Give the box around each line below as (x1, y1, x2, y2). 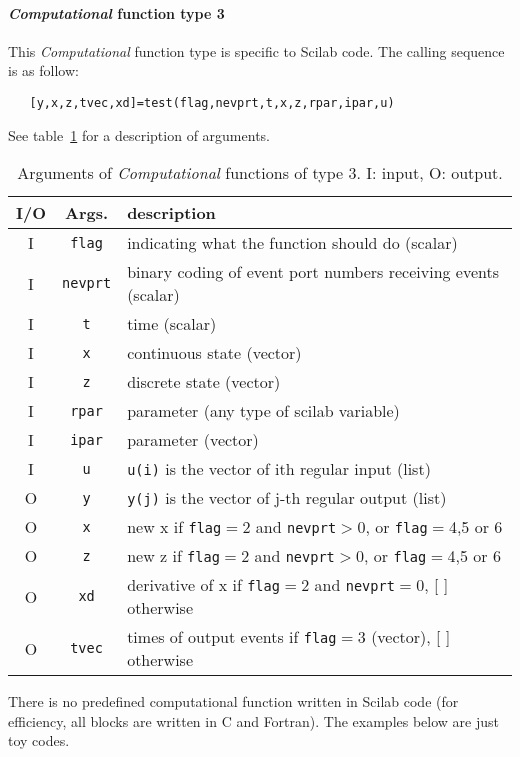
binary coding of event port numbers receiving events (127, 260, 500, 284)
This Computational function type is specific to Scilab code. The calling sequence (8, 40, 505, 61)
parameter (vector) (127, 428, 259, 452)
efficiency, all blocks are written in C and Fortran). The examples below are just (8, 710, 499, 731)
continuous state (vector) (127, 341, 302, 365)
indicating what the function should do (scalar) (127, 231, 458, 255)
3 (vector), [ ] (357, 625, 451, 649)
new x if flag (127, 515, 222, 539)
